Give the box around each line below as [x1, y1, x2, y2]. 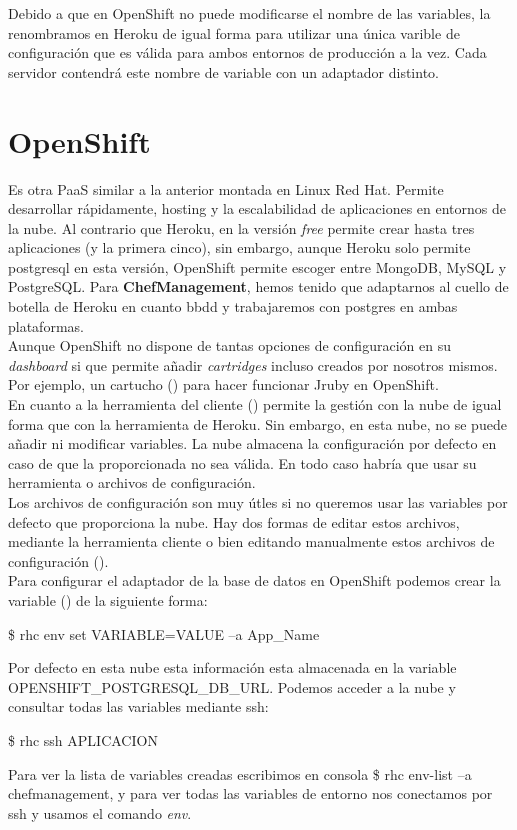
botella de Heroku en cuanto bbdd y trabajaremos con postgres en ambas [8, 296, 458, 317]
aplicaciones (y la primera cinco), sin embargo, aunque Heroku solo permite [8, 237, 471, 258]
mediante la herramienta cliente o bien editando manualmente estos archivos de [8, 531, 495, 552]
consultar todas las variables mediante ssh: [8, 696, 269, 717]
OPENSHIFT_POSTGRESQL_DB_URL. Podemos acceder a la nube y [8, 676, 456, 697]
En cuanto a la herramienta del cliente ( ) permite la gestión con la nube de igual [8, 394, 502, 415]
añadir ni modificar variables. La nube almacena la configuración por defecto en [8, 433, 497, 454]
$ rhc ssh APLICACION [8, 729, 158, 750]
